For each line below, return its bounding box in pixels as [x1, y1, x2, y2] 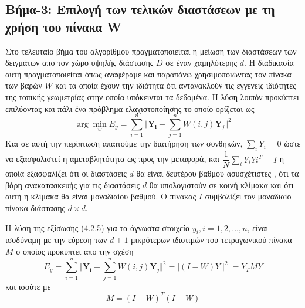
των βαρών [5, 79, 42, 92]
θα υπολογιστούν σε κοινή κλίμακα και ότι [149, 178, 294, 191]
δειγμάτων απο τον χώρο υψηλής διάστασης [5, 56, 154, 69]
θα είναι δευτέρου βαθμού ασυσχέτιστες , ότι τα [136, 167, 299, 180]
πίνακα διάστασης [5, 201, 66, 214]
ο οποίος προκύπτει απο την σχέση [16, 245, 134, 257]
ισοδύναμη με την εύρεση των [5, 233, 107, 246]
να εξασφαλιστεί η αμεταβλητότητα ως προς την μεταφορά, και [5, 153, 220, 165]
